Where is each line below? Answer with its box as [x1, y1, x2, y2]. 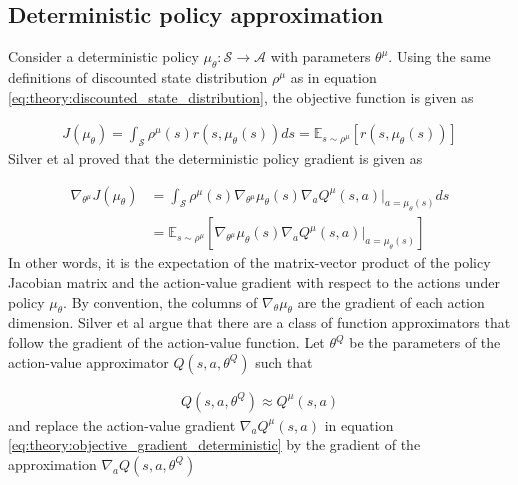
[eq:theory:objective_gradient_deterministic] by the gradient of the [8, 434, 421, 455]
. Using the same [388, 46, 491, 67]
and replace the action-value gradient [8, 414, 236, 435]
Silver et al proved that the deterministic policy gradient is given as [8, 148, 423, 169]
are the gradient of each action [297, 291, 485, 312]
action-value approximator [8, 351, 169, 372]
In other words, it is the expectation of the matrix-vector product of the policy [8, 252, 491, 273]
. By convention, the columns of [63, 291, 258, 312]
